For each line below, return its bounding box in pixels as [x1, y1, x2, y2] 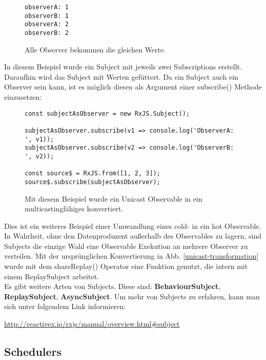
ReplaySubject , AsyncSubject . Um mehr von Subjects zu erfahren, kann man [4, 291, 260, 301]
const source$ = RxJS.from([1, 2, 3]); [25, 170, 160, 177]
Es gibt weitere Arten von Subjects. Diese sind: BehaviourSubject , [4, 281, 221, 292]
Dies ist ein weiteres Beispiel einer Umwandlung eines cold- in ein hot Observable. [4, 220, 261, 231]
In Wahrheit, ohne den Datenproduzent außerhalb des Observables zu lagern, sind [4, 230, 262, 241]
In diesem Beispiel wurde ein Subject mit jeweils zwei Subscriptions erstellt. [4, 61, 242, 72]
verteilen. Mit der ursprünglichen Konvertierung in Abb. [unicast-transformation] [4, 250, 259, 261]
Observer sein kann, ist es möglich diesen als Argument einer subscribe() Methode [4, 81, 262, 92]
